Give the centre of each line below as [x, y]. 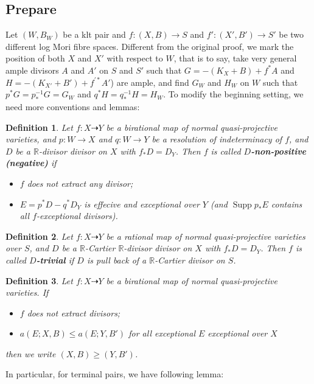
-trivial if [55, 260]
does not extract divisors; [74, 312]
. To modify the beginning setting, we [233, 94]
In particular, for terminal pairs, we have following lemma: [115, 374]
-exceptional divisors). [77, 216]
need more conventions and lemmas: [73, 106]
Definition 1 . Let [39, 127]
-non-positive [279, 151]
